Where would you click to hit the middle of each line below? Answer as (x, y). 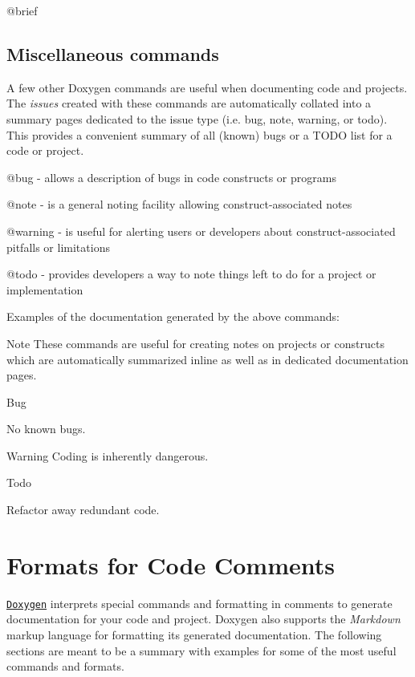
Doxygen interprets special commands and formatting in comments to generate (199, 603)
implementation (45, 289)
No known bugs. (46, 429)
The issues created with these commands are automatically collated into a (189, 103)
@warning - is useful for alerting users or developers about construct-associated (201, 231)
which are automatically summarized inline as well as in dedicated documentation (207, 359)
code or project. (45, 150)
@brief (22, 10)
